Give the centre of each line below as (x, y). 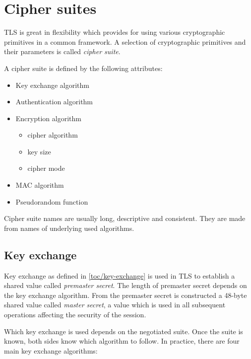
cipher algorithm (53, 135)
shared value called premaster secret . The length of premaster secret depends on (125, 285)
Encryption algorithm (48, 118)
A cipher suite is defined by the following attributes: (83, 68)
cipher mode (46, 168)
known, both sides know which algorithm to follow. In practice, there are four (122, 341)
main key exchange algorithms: (51, 350)
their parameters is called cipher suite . (62, 51)
